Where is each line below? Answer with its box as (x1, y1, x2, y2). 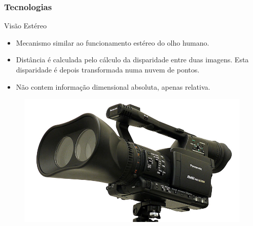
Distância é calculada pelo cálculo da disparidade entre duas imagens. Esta (16, 54, 249, 65)
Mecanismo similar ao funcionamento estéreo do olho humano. (16, 37, 209, 48)
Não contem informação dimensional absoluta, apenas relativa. (16, 81, 210, 92)
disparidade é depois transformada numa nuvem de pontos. (16, 64, 200, 74)
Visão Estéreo (4, 20, 47, 31)
